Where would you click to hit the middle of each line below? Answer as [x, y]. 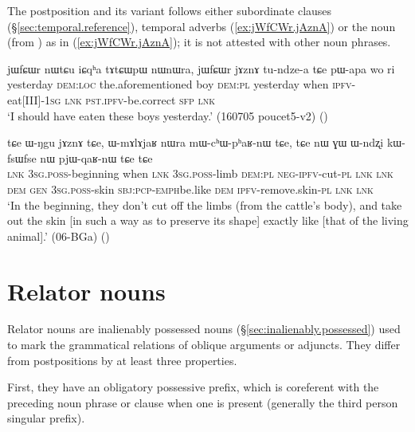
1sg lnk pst [73, 99]
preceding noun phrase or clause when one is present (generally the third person [203, 402]
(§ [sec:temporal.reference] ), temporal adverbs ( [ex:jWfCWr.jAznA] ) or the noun [202, 26]
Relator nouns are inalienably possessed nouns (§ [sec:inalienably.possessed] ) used [204, 329]
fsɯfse [22, 157]
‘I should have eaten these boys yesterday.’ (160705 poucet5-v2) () [168, 115]
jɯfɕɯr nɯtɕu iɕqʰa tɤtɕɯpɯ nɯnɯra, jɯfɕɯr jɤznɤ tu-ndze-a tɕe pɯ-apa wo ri [201, 68]
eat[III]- [26, 99]
